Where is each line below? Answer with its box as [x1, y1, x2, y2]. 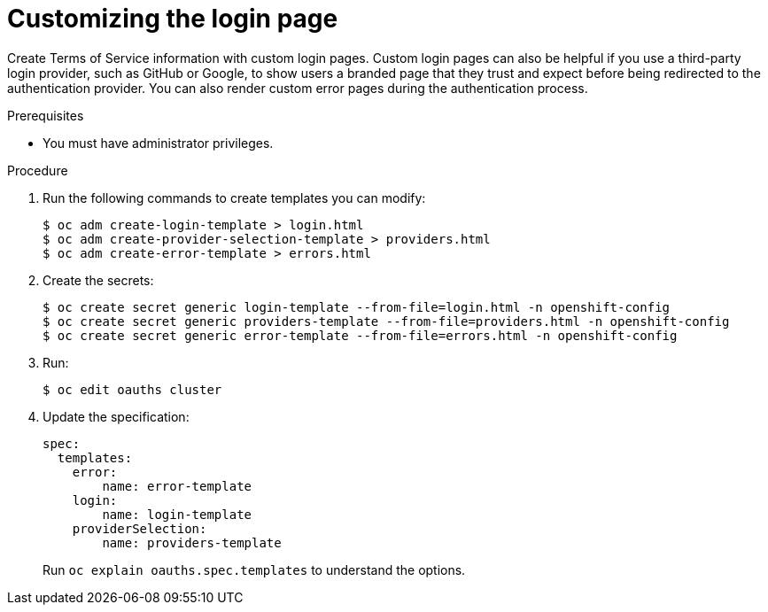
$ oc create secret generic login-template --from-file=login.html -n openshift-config [43, 299, 671, 314]
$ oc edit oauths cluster [43, 382, 222, 397]
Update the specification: [43, 408, 190, 424]
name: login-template [102, 507, 252, 522]
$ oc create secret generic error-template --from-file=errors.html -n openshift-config [43, 328, 678, 343]
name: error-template [102, 478, 252, 493]
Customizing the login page [7, 4, 338, 34]
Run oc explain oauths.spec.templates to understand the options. [43, 562, 466, 577]
